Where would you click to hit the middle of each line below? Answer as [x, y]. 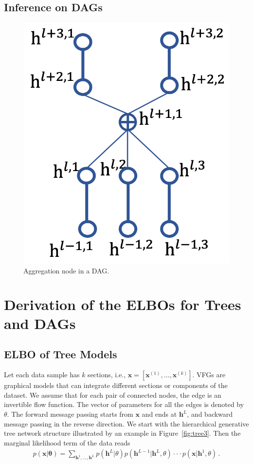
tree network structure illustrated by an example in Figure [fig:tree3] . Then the [122, 433]
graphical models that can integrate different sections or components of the [116, 385]
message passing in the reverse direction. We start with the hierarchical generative [126, 423]
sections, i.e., [107, 375]
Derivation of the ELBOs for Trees [123, 304]
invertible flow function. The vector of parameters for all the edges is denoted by [124, 404]
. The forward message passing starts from [70, 414]
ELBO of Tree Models [61, 354]
